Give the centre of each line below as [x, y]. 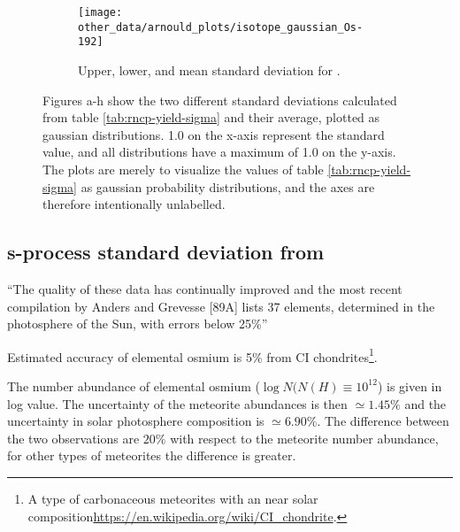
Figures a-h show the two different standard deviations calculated [220, 100]
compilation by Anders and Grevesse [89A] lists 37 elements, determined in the [221, 306]
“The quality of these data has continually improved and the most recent [205, 288]
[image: [100, 12]
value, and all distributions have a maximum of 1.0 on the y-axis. [219, 152]
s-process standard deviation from [166, 252]
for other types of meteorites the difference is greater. [152, 455]
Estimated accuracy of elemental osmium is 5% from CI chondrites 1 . [192, 355]
